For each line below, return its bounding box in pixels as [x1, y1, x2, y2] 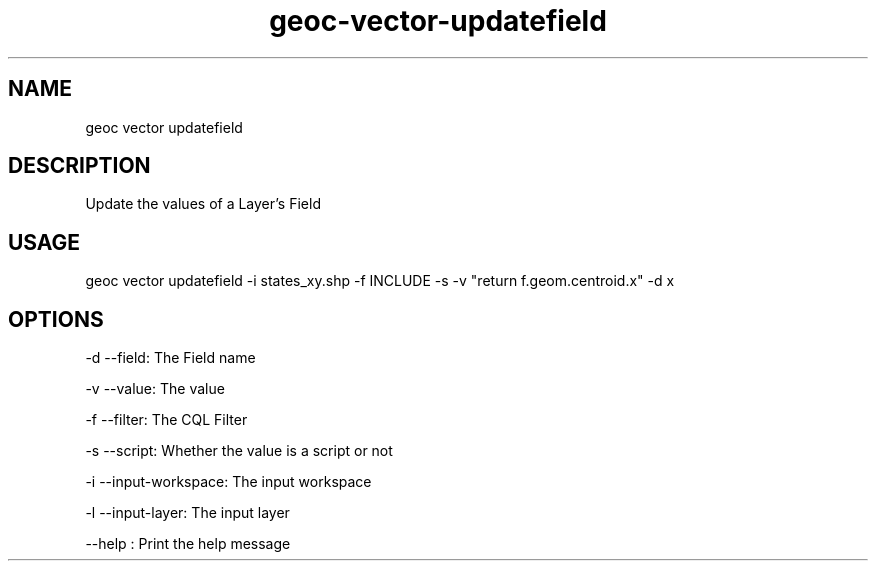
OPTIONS [8, 306, 104, 332]
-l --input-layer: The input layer [85, 504, 290, 522]
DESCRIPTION [8, 153, 151, 179]
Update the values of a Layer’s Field [85, 195, 321, 213]
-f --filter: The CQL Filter [85, 411, 248, 429]
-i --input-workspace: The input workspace [85, 473, 372, 491]
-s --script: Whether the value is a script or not [85, 442, 393, 460]
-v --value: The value [85, 380, 225, 398]
